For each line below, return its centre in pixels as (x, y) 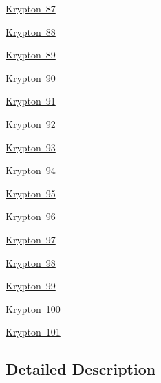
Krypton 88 (31, 31)
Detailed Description (81, 369)
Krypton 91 (31, 101)
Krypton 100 (33, 308)
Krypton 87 (31, 8)
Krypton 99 (31, 286)
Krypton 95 (31, 193)
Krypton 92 (31, 123)
